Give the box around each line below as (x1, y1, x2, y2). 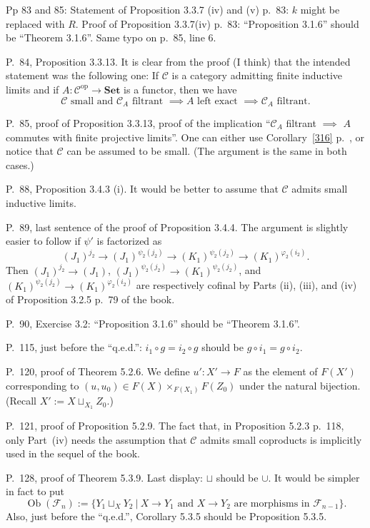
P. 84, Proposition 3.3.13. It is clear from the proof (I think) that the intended (6, 54, 351, 68)
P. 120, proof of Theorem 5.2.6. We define (6, 364, 190, 379)
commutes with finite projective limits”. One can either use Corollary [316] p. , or (6, 129, 365, 144)
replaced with (6, 16, 65, 31)
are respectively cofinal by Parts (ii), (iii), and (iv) (136, 278, 357, 293)
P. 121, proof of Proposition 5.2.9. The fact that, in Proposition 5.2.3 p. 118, (6, 418, 344, 433)
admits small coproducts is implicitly (200, 432, 362, 447)
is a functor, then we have (124, 81, 237, 96)
